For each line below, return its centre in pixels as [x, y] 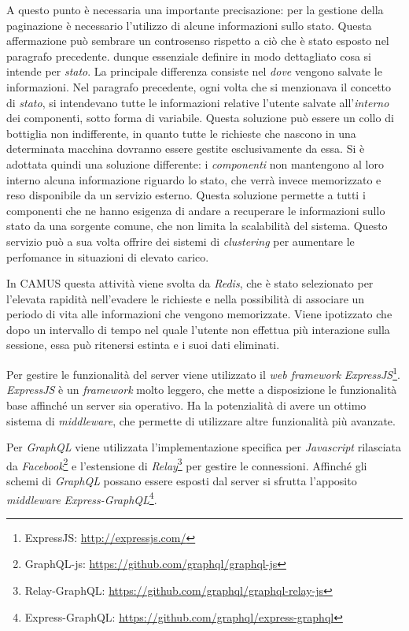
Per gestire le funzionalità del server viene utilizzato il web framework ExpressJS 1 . [203, 373]
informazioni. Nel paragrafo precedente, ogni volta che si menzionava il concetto [199, 86]
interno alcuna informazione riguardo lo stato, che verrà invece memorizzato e [194, 179]
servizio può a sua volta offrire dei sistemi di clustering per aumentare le [181, 241]
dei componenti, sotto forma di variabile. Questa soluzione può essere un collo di [200, 118]
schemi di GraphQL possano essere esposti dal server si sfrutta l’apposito [182, 480]
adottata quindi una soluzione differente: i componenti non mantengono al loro [195, 163]
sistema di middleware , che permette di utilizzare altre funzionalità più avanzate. [201, 420]
